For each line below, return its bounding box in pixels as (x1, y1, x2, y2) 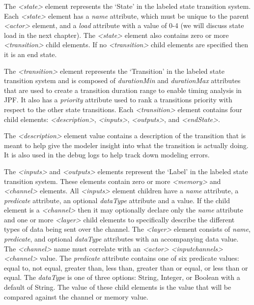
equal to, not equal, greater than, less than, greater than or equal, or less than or (4, 262, 248, 273)
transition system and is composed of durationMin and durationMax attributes (4, 75, 241, 86)
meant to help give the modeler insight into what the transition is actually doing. (4, 140, 249, 150)
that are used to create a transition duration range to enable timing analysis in (4, 85, 242, 95)
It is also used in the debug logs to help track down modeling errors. (4, 150, 210, 160)
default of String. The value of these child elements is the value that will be (4, 282, 231, 292)
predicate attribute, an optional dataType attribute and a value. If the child (4, 195, 230, 205)
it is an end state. (4, 49, 57, 59)
